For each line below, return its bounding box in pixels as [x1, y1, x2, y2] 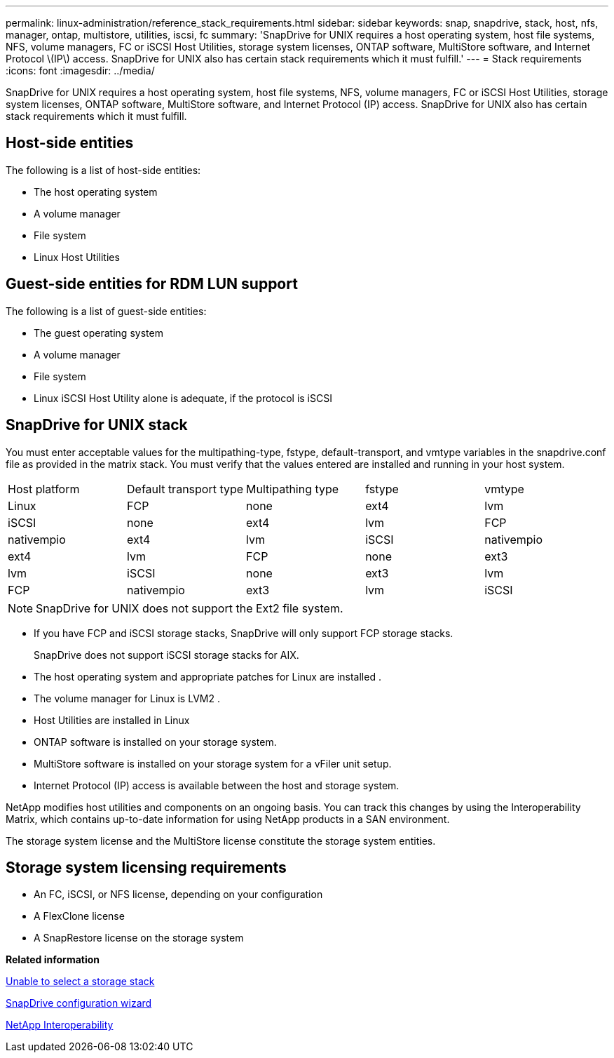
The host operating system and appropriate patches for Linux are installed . [34, 670, 381, 683]
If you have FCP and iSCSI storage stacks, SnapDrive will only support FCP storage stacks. [34, 627, 453, 639]
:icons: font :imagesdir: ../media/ [6, 65, 155, 76]
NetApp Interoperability [6, 1019, 114, 1031]
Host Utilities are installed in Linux [34, 714, 190, 726]
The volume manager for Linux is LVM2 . [34, 692, 220, 704]
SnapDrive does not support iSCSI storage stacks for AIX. [34, 648, 299, 661]
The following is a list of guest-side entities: [6, 304, 207, 317]
